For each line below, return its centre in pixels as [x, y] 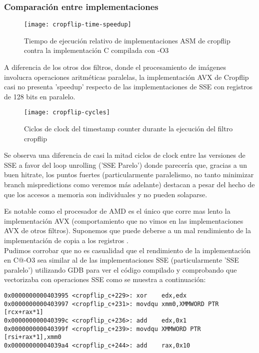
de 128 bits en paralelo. [40, 96]
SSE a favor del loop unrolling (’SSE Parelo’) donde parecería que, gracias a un [125, 165]
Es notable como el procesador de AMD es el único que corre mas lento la [117, 211]
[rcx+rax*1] [24, 312]
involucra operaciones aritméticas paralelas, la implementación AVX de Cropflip [126, 77]
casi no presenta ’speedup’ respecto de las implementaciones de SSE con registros [128, 87]
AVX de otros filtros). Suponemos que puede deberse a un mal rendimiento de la [127, 230]
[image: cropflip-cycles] [67, 113]
